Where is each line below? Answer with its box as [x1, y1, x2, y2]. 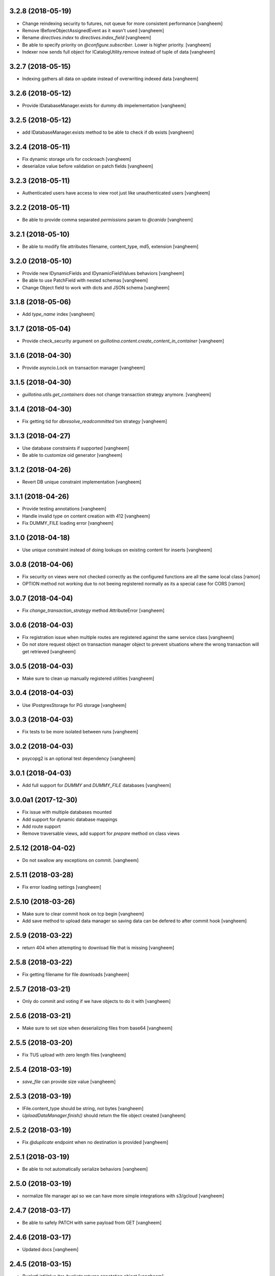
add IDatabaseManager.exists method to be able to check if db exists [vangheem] [22, 129, 194, 135]
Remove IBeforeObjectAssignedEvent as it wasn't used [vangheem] [22, 27, 164, 33]
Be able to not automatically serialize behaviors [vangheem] [22, 1166, 148, 1172]
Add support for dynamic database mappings [22, 816, 118, 822]
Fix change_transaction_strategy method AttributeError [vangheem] [22, 607, 165, 614]
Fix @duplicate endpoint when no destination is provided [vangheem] [22, 1139, 169, 1145]
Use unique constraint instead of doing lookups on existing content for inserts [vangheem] [22, 547, 212, 553]
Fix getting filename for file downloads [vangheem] [22, 971, 130, 977]
